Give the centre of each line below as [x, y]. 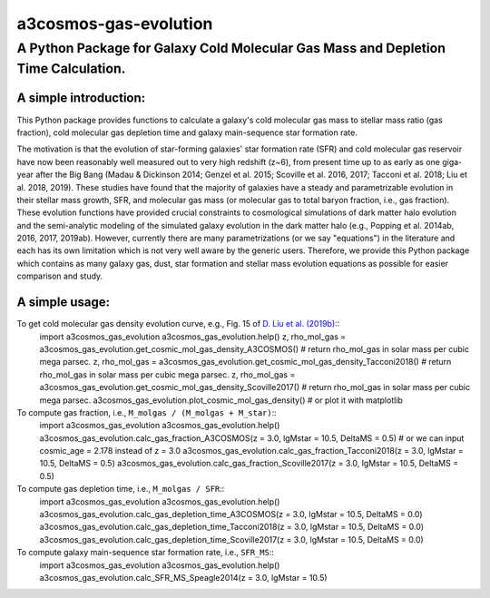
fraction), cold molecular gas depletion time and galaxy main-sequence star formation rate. [187, 132]
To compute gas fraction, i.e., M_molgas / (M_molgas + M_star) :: [147, 412]
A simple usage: [64, 303]
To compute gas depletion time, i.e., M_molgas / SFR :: [121, 489]
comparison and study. [60, 276]
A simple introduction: [81, 98]
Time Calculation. [71, 69]
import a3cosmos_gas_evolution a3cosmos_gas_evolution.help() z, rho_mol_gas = [193, 337]
